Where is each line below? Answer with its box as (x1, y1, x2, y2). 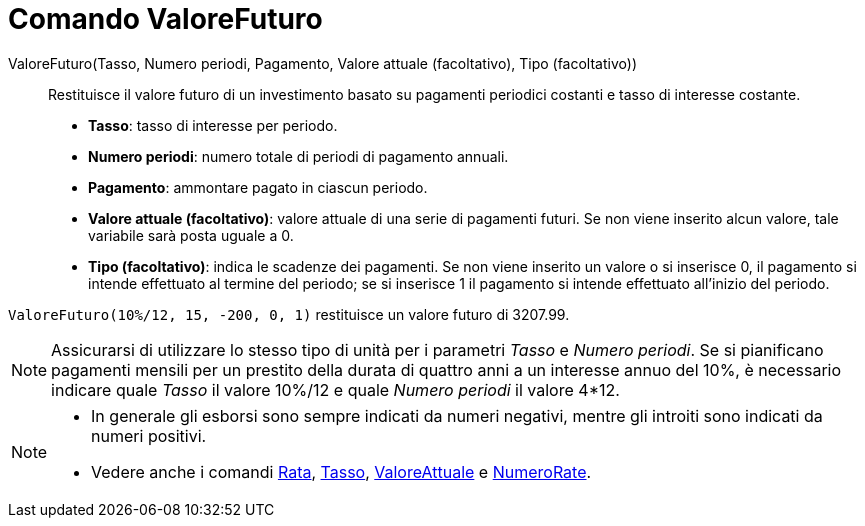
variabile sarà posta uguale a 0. (88, 226, 294, 244)
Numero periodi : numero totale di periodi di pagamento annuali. (88, 147, 509, 165)
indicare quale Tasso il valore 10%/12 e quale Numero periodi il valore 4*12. (51, 379, 620, 400)
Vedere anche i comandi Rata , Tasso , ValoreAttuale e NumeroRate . (91, 461, 592, 482)
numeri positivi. (91, 425, 207, 446)
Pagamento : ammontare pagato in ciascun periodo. (88, 178, 428, 196)
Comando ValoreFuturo (8, 2, 323, 36)
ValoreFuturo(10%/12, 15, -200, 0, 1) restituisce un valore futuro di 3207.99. (8, 305, 570, 323)
